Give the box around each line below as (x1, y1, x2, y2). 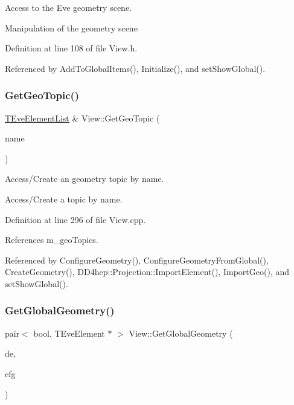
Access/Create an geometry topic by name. (5, 172, 164, 185)
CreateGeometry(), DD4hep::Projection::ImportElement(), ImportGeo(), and (5, 265, 290, 278)
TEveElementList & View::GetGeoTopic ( (5, 111, 160, 124)
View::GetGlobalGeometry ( (129, 326, 233, 339)
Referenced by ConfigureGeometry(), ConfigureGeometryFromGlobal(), (5, 253, 269, 266)
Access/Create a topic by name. (5, 192, 123, 205)
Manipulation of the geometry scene (5, 21, 138, 34)
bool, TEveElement (33, 326, 105, 339)
